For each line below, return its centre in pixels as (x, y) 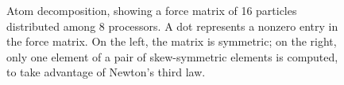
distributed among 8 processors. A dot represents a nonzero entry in (172, 26)
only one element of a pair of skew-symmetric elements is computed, (172, 56)
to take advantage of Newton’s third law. (106, 72)
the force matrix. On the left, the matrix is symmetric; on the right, (172, 41)
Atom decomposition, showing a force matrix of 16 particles (152, 10)
